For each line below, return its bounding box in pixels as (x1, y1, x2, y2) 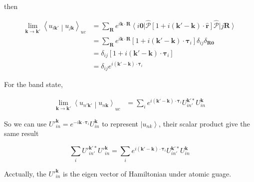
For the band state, (4, 79, 63, 89)
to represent (102, 118, 139, 128)
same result (4, 128, 39, 138)
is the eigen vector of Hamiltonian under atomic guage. (63, 168, 232, 178)
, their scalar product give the (159, 118, 250, 128)
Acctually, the (4, 168, 46, 178)
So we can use (4, 118, 47, 128)
